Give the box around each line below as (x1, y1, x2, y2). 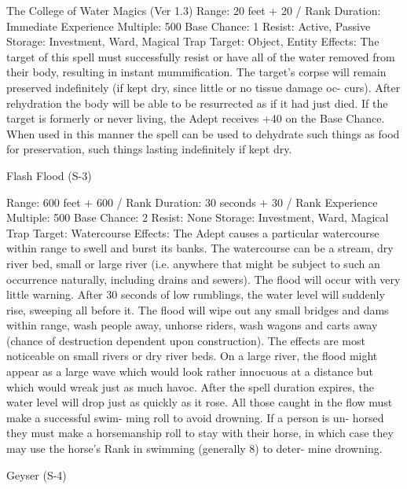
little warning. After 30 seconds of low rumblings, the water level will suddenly (6, 286, 385, 303)
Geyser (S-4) (6, 466, 67, 483)
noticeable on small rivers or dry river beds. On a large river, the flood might (6, 347, 378, 364)
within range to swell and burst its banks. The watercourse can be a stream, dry (6, 240, 394, 256)
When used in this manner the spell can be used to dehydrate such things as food (6, 125, 400, 142)
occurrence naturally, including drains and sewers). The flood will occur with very (6, 270, 401, 287)
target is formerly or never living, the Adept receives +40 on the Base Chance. (6, 110, 385, 127)
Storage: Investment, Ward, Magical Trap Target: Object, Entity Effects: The (6, 33, 379, 50)
